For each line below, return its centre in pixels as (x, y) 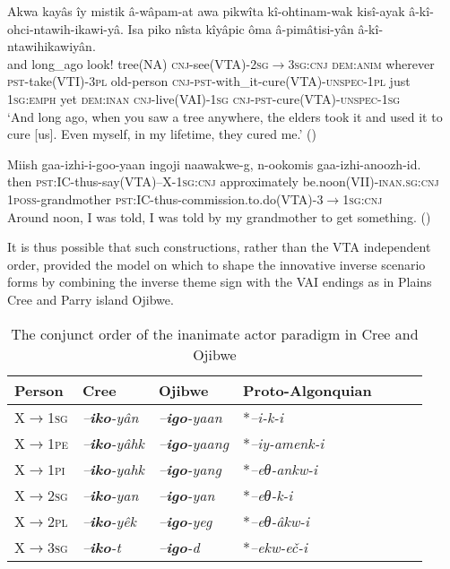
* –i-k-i (263, 417)
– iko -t (101, 547)
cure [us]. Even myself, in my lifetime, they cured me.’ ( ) (162, 134)
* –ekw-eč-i (275, 547)
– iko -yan (110, 495)
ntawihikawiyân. (52, 46)
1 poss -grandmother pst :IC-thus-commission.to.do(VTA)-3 (165, 198)
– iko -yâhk (113, 443)
